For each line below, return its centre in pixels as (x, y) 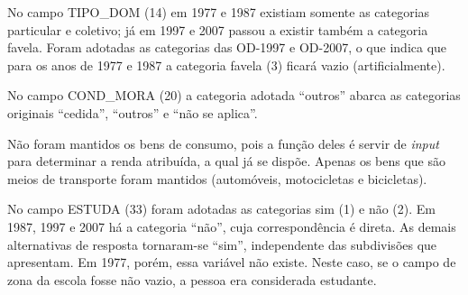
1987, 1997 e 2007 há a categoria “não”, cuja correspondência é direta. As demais (232, 226)
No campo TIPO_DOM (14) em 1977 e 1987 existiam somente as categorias (219, 12)
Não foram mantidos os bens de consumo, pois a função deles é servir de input (223, 143)
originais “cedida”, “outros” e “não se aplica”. (133, 112)
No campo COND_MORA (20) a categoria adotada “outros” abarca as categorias (234, 95)
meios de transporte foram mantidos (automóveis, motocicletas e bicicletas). (217, 178)
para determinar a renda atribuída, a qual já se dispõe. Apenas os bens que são (227, 161)
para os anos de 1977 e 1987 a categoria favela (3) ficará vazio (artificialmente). (226, 65)
